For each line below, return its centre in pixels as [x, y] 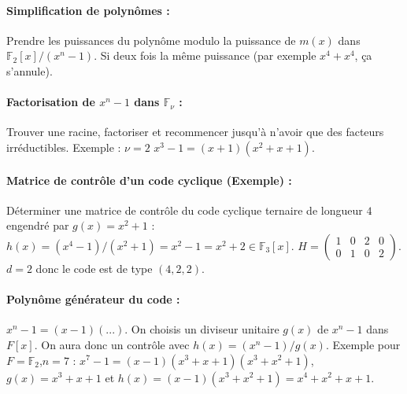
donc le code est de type [94, 268]
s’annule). [30, 70]
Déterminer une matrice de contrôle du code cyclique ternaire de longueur [185, 210]
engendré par [38, 225]
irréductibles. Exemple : [64, 147]
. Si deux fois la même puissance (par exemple [205, 55]
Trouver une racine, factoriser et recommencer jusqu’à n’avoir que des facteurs [195, 132]
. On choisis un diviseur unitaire [202, 329]
